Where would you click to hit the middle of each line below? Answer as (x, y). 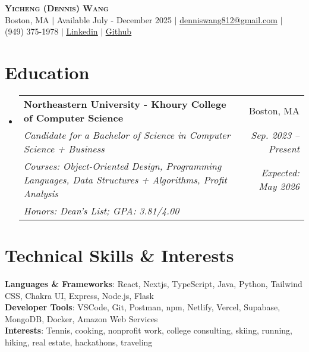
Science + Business (64, 148)
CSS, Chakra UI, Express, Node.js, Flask (79, 295)
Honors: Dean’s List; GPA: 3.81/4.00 (101, 210)
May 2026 (279, 186)
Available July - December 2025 (114, 19)
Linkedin (82, 31)
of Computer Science (73, 117)
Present (284, 148)
